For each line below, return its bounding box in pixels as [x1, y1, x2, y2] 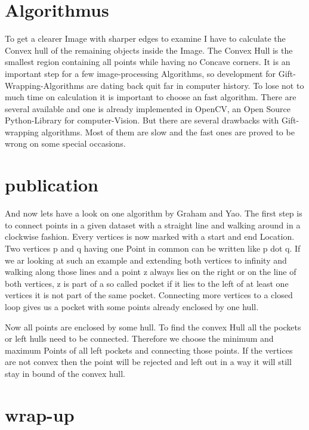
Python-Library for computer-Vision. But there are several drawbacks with [5, 114, 279, 126]
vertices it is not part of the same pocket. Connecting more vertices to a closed [5, 289, 293, 301]
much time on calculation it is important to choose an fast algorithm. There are [5, 91, 296, 103]
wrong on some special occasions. [5, 137, 126, 150]
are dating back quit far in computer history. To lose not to [86, 79, 304, 91]
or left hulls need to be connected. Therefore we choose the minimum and [5, 332, 274, 345]
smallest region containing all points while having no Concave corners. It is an [5, 55, 291, 68]
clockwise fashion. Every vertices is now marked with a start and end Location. [5, 230, 295, 243]
